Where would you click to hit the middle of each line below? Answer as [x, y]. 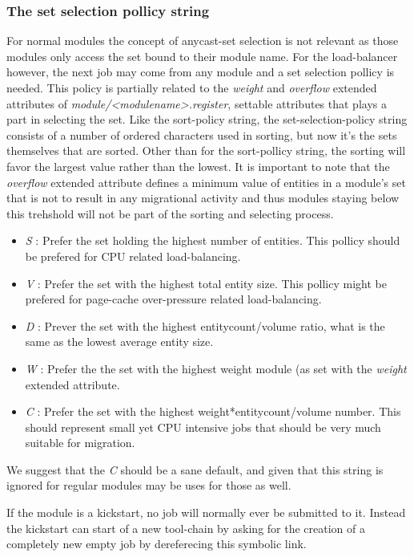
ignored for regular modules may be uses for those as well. [149, 485]
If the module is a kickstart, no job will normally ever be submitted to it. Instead [206, 512]
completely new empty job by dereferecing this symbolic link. [157, 544]
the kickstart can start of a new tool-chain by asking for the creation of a [186, 528]
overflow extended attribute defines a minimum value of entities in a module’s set [206, 182]
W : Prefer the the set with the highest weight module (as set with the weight [216, 368]
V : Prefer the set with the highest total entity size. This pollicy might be [206, 283]
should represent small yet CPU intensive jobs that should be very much [203, 427]
